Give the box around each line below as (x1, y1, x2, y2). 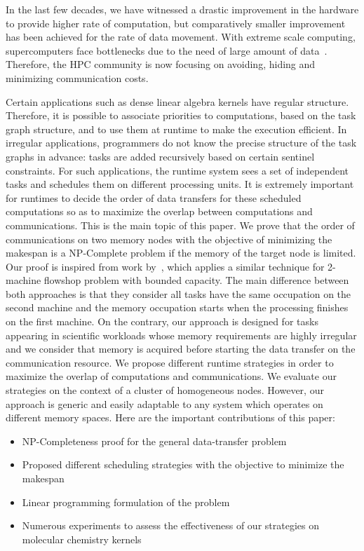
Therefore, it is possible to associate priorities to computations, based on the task (6, 108, 356, 123)
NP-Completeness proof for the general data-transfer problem (22, 433, 287, 448)
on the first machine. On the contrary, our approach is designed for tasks (6, 314, 318, 329)
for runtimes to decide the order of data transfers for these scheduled (6, 190, 302, 205)
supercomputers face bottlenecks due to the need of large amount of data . (6, 43, 328, 57)
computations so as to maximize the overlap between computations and (6, 204, 313, 219)
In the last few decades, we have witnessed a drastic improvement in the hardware (6, 2, 359, 16)
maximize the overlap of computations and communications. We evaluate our (6, 369, 337, 383)
